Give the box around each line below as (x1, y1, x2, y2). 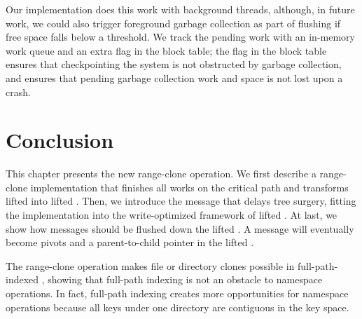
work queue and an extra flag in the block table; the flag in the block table (6, 43, 327, 57)
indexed (6, 272, 39, 287)
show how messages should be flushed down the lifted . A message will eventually (6, 221, 354, 236)
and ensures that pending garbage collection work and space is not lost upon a (6, 70, 343, 85)
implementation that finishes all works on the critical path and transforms (30, 179, 349, 194)
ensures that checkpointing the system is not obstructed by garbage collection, (6, 57, 342, 72)
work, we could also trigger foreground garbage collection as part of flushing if (6, 15, 341, 30)
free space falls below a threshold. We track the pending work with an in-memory (6, 29, 355, 44)
